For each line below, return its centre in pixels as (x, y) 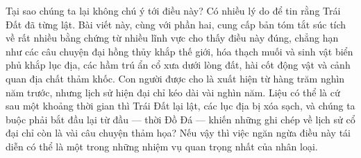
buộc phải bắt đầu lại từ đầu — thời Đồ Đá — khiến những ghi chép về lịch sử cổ (180, 119)
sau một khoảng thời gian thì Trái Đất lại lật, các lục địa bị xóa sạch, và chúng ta (180, 106)
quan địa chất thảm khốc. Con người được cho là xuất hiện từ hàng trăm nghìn (175, 78)
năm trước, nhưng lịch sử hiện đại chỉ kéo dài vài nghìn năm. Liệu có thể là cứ (173, 92)
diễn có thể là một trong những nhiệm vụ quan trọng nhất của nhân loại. (162, 146)
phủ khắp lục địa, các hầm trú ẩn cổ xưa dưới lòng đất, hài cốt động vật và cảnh (178, 65)
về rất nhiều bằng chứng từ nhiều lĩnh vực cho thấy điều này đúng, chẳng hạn (172, 38)
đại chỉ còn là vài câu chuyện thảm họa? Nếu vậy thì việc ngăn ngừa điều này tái (178, 133)
